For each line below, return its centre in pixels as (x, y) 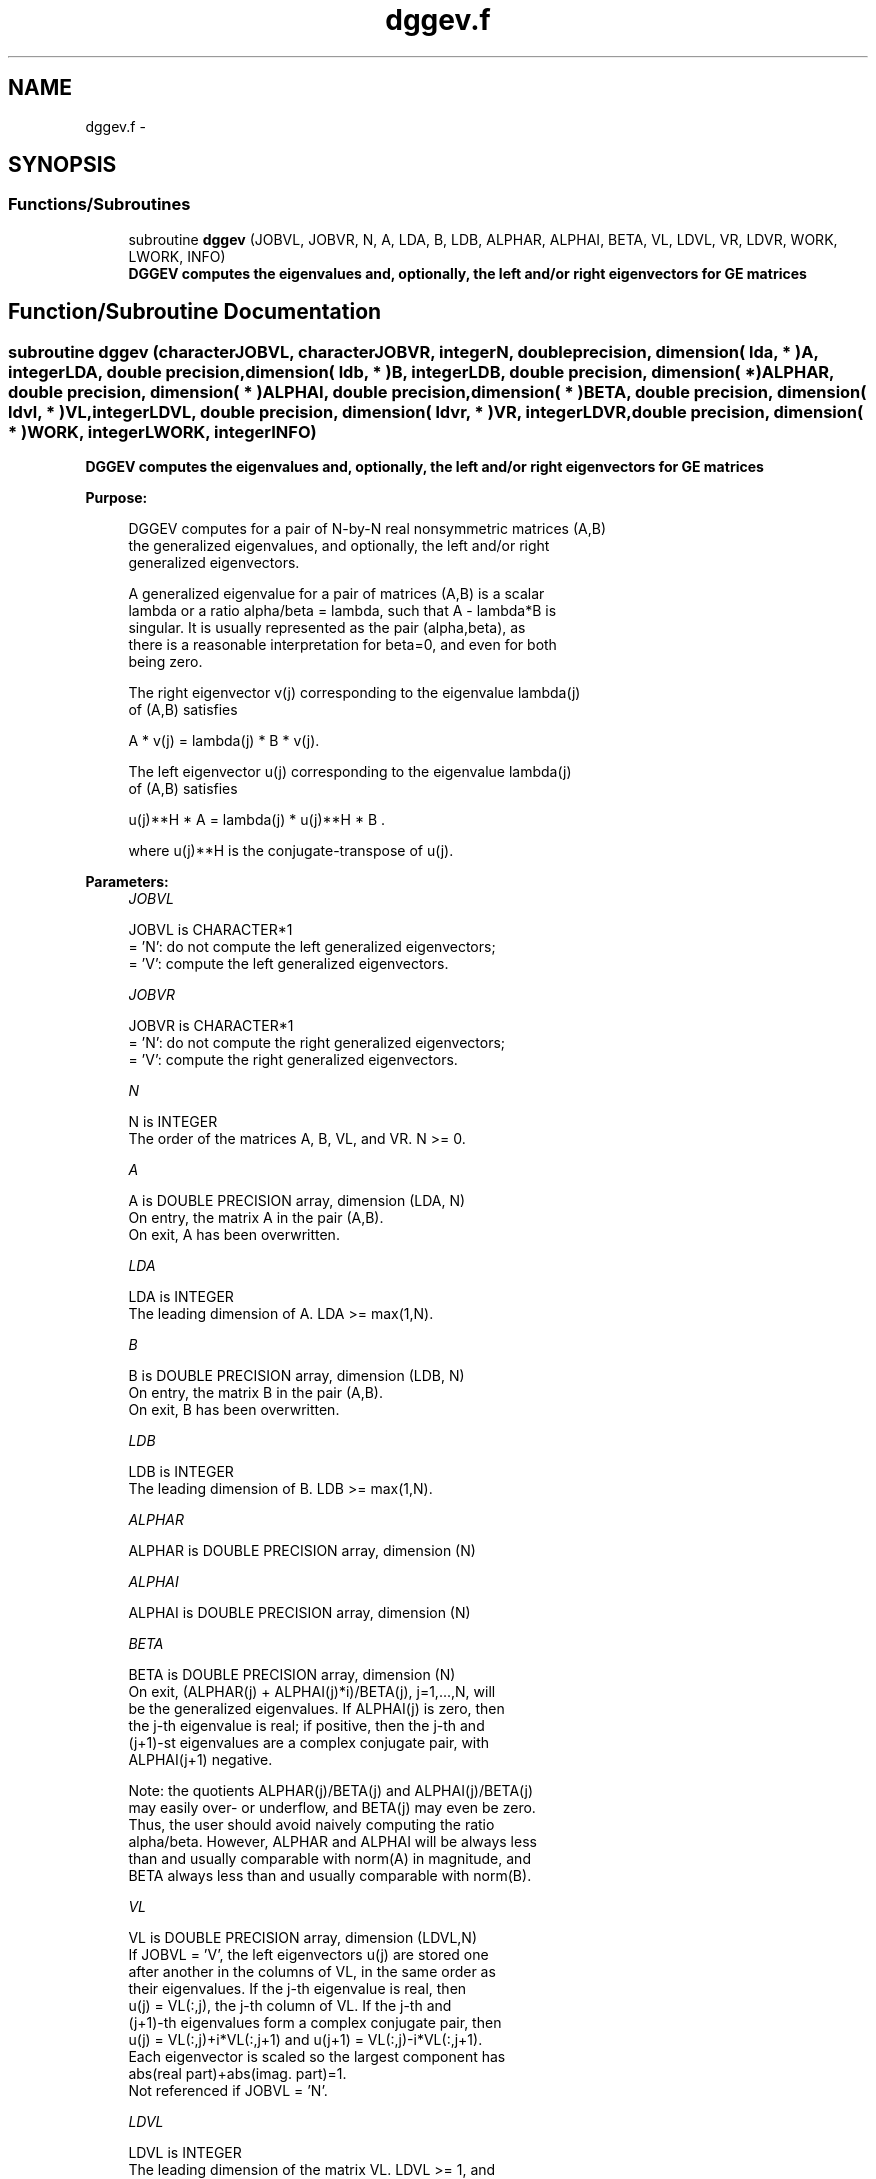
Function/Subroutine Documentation (195, 312)
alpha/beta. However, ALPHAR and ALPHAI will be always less (332, 1842)
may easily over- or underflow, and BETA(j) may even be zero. (332, 1808)
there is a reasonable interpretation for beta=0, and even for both (342, 645)
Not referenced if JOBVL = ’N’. (228, 2091)
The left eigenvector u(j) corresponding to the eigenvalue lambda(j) (350, 772)
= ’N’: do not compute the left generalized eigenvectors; (312, 947)
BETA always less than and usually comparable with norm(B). (330, 1876)
